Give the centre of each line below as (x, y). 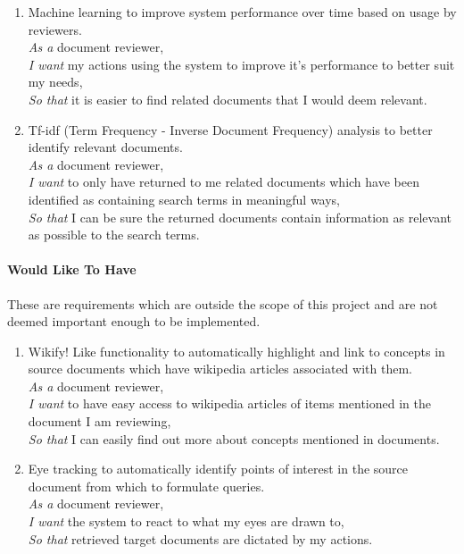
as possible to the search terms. (114, 235)
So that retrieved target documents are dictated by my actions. (200, 538)
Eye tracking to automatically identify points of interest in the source (218, 469)
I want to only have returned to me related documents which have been (224, 182)
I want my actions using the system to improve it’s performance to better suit (241, 64)
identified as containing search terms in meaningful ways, (184, 199)
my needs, (55, 82)
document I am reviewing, (99, 421)
